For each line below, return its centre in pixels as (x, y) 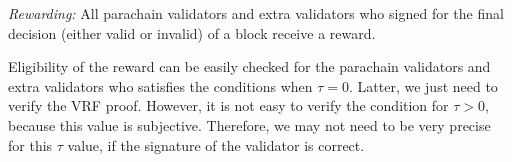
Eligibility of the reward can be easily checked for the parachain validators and (249, 66)
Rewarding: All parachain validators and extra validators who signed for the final (256, 13)
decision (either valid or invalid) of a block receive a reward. (192, 32)
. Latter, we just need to (423, 85)
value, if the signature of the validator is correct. (216, 144)
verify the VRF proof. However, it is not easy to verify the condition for (228, 105)
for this (30, 144)
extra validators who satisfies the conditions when (160, 85)
